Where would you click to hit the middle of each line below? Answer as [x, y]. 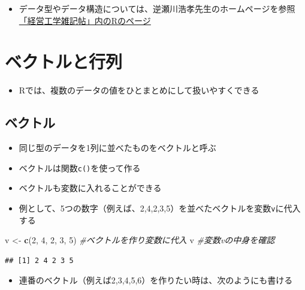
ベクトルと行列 [64, 61]
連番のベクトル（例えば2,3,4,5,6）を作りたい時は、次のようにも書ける [156, 280]
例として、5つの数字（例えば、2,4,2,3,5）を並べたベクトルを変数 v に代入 [160, 208]
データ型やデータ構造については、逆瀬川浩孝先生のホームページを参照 [157, 8]
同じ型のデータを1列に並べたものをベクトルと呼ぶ [117, 148]
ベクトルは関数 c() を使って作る [80, 167]
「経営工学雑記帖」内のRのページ [85, 20]
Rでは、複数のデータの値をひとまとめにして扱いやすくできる [139, 90]
